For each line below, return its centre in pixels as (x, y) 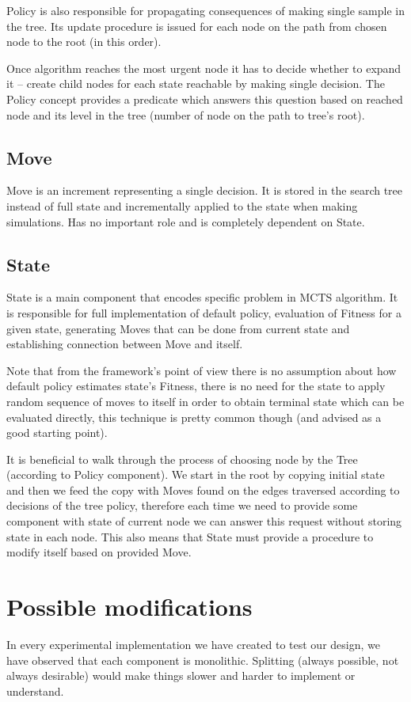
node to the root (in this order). (84, 42)
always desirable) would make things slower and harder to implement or (181, 675)
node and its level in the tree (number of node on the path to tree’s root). (186, 114)
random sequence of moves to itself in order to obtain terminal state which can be (205, 401)
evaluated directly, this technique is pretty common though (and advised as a (194, 417)
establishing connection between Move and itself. (125, 344)
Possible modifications (129, 607)
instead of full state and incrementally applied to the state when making (182, 205)
